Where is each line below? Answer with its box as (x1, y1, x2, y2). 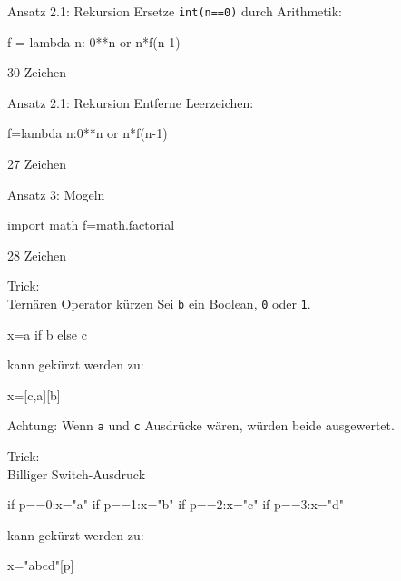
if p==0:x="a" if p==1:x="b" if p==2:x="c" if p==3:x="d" (7, 495, 344, 514)
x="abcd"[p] (7, 556, 74, 575)
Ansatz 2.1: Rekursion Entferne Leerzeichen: (7, 93, 254, 112)
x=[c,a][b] (7, 385, 61, 404)
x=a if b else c (7, 324, 87, 343)
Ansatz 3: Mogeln (7, 184, 105, 203)
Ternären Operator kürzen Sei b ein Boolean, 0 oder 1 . (7, 294, 311, 312)
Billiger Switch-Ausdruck (7, 464, 146, 483)
